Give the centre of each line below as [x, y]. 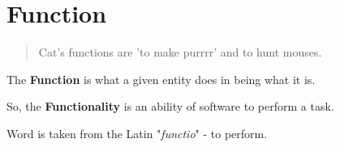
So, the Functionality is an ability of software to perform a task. [170, 106]
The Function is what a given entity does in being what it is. [161, 79]
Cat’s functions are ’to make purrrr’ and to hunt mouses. [180, 52]
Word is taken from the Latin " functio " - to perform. [137, 133]
